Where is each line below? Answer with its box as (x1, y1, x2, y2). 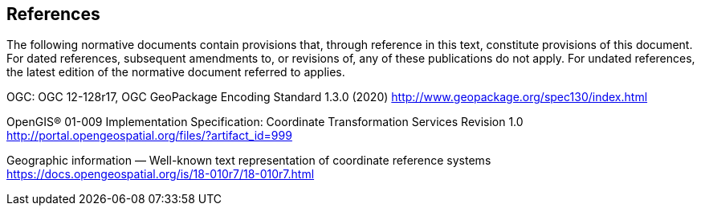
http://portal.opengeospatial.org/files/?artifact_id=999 (6, 128, 292, 143)
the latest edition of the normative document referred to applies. (6, 65, 345, 79)
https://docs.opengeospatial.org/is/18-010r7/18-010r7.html (6, 167, 315, 181)
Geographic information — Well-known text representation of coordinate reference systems (6, 153, 491, 168)
